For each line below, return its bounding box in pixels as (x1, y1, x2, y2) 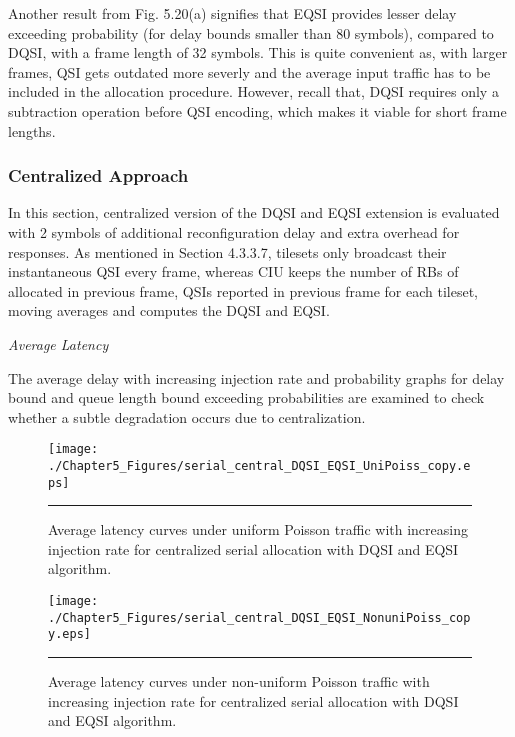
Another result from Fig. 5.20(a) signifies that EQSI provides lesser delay (8, 3, 457, 23)
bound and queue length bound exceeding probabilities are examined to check (8, 387, 485, 408)
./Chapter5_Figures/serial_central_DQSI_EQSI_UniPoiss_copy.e (48, 458, 471, 473)
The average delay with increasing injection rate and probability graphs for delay (8, 367, 505, 388)
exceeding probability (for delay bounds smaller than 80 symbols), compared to (8, 22, 494, 43)
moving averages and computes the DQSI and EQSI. (8, 300, 330, 321)
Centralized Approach (8, 163, 189, 188)
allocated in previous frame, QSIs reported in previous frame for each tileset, (8, 280, 478, 301)
